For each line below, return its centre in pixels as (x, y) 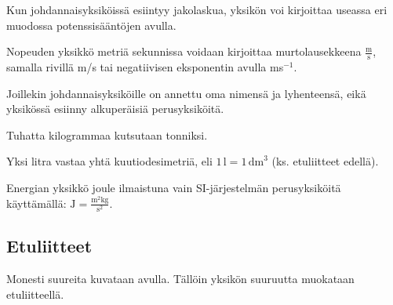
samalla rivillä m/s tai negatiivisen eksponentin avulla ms (145, 67)
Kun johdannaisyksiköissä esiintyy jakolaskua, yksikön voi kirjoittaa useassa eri (197, 9)
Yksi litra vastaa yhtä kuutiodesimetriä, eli (109, 161)
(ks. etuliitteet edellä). (325, 161)
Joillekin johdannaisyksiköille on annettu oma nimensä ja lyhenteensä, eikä (186, 93)
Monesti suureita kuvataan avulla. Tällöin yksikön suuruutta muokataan (180, 278)
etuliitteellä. (35, 294)
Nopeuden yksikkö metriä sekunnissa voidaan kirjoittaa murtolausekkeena (184, 51)
